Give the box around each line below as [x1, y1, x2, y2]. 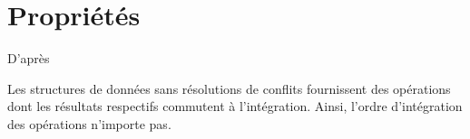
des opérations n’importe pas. [7, 114, 171, 133]
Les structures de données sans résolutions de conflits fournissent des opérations [7, 79, 451, 97]
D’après [7, 49, 50, 68]
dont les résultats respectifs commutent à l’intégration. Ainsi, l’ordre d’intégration [7, 97, 463, 116]
